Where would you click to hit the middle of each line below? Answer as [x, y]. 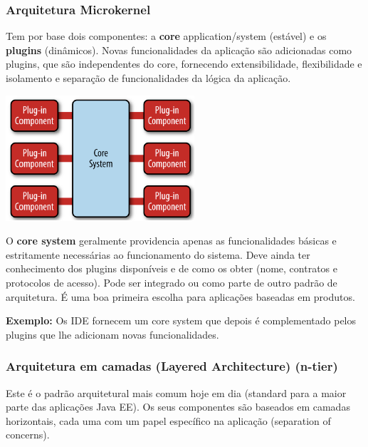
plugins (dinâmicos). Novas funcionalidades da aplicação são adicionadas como [179, 50]
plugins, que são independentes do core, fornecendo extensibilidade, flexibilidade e [184, 64]
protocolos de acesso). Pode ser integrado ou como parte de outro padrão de [172, 282]
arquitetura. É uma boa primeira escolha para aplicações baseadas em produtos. [180, 296]
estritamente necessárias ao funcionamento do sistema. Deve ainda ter [158, 254]
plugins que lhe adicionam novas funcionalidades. [112, 334]
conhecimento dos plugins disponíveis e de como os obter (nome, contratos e [172, 268]
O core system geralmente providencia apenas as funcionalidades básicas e [171, 241]
